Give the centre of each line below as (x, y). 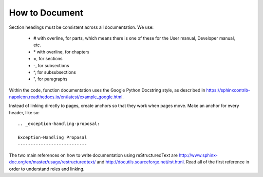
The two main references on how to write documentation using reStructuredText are (93, 155)
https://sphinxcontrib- (228, 90)
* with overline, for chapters (61, 52)
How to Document (46, 13)
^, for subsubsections (55, 72)
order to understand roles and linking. (47, 169)
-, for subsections (51, 65)
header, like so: (24, 112)
